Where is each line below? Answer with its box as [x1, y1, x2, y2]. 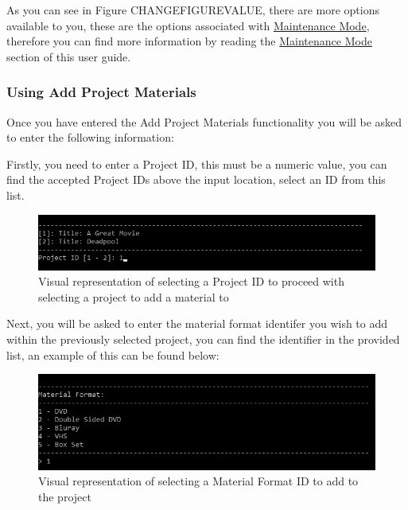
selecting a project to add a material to [38, 288, 229, 305]
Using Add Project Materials [6, 82, 196, 102]
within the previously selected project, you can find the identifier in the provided [6, 331, 400, 348]
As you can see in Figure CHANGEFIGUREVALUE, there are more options [6, 2, 379, 18]
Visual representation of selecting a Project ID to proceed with [38, 273, 344, 290]
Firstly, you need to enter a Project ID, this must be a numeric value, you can [6, 155, 387, 172]
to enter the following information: [6, 129, 174, 146]
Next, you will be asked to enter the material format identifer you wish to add [6, 315, 388, 332]
